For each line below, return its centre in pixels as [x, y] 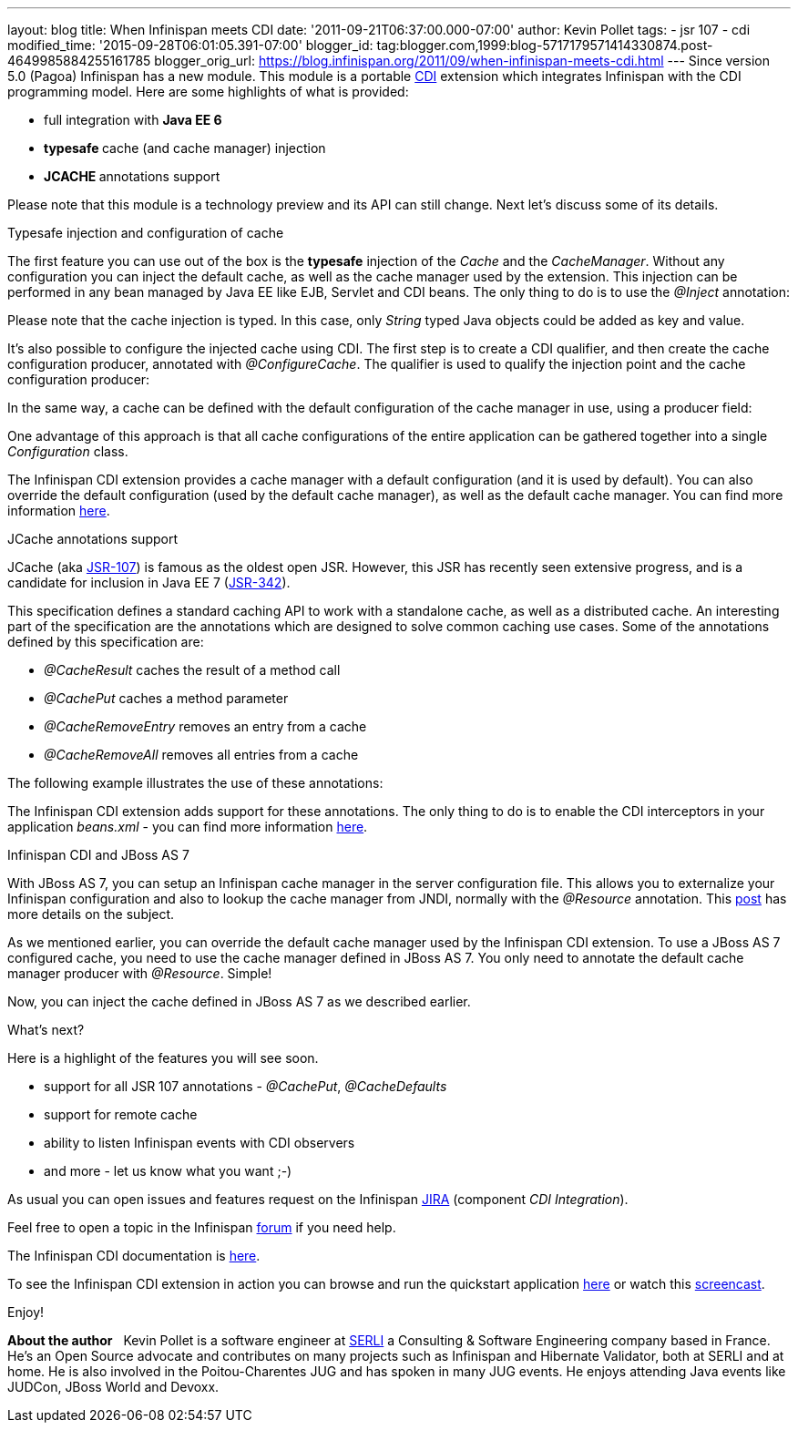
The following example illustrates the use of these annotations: [195, 783]
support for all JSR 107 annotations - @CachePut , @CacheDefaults [246, 1086]
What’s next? [46, 1030]
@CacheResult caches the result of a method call [192, 670]
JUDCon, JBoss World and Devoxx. [113, 1387]
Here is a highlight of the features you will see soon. [163, 1058]
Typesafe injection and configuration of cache [146, 233]
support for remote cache [121, 1114]
